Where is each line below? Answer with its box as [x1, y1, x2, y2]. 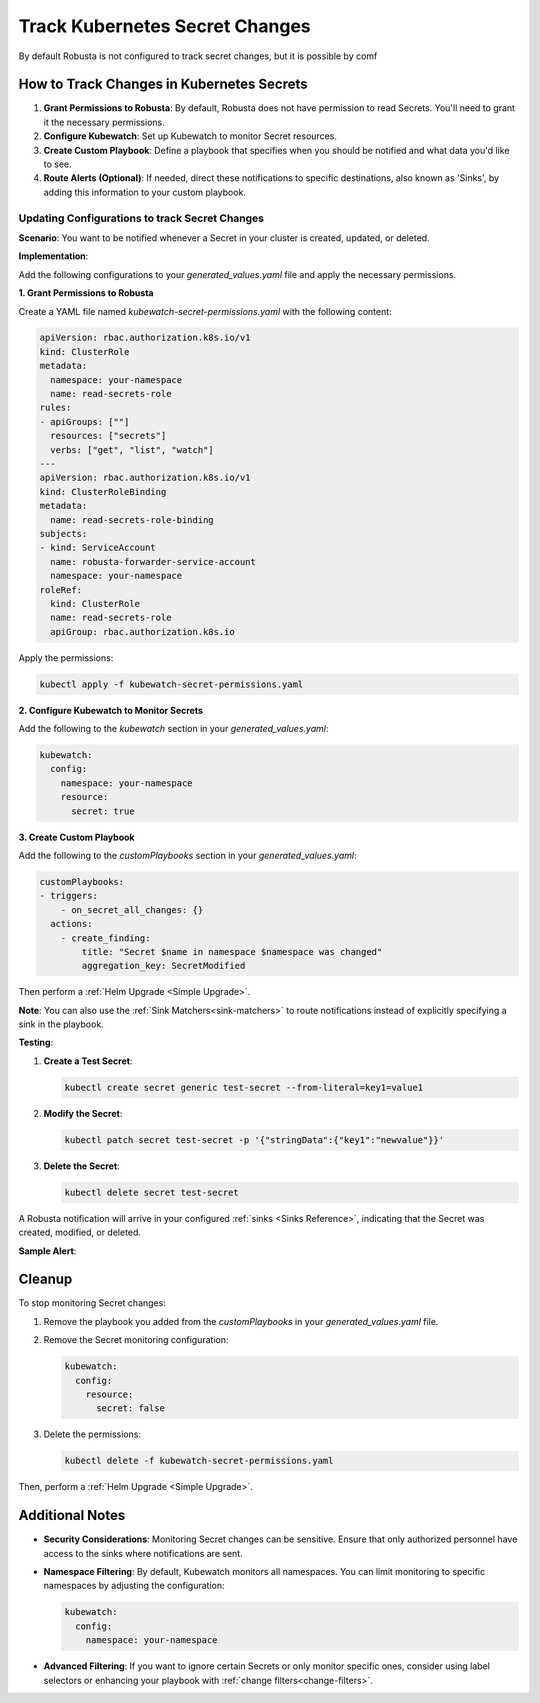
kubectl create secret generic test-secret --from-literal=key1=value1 [64, 1081, 424, 1093]
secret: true [71, 805, 135, 817]
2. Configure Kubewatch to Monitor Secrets [18, 704, 204, 716]
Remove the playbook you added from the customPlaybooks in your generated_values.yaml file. [43, 1315, 439, 1327]
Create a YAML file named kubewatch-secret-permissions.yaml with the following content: [18, 305, 392, 317]
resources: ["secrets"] [50, 430, 167, 442]
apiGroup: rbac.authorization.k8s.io [50, 626, 235, 637]
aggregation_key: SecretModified [81, 960, 246, 972]
